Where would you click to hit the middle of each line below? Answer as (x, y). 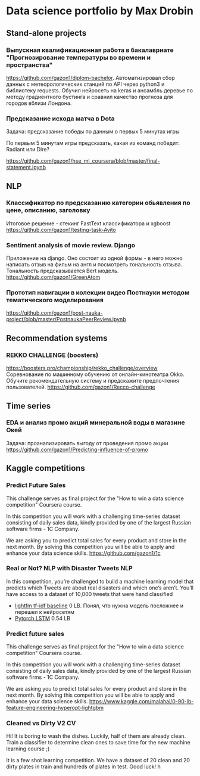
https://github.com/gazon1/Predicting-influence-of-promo (77, 449)
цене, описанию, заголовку (48, 210)
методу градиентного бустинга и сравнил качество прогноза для (90, 97)
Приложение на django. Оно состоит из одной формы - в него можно (94, 258)
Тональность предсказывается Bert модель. (62, 271)
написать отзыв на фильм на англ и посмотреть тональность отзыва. (94, 265)
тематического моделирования (55, 300)
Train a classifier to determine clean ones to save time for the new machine (98, 743)
